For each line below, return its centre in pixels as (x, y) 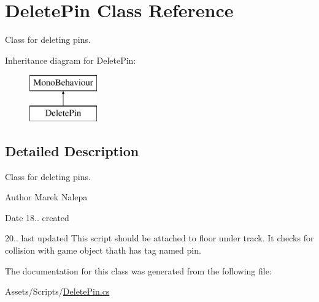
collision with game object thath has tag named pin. (103, 250)
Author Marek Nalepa (46, 197)
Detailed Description (72, 150)
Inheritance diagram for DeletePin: (71, 60)
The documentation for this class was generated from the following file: (138, 270)
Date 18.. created (37, 217)
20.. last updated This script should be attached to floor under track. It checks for (159, 238)
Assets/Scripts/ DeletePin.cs (57, 291)
